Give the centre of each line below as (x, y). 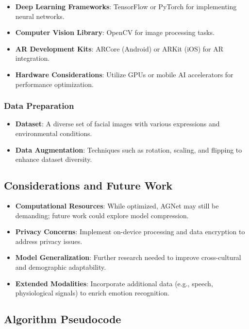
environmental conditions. (54, 133)
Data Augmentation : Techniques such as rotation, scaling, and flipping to (129, 149)
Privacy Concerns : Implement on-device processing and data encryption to (130, 232)
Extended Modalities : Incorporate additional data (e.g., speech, (114, 283)
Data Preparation (39, 106)
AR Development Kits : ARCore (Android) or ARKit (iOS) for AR (119, 48)
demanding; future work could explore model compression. (102, 215)
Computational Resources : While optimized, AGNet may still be (117, 205)
